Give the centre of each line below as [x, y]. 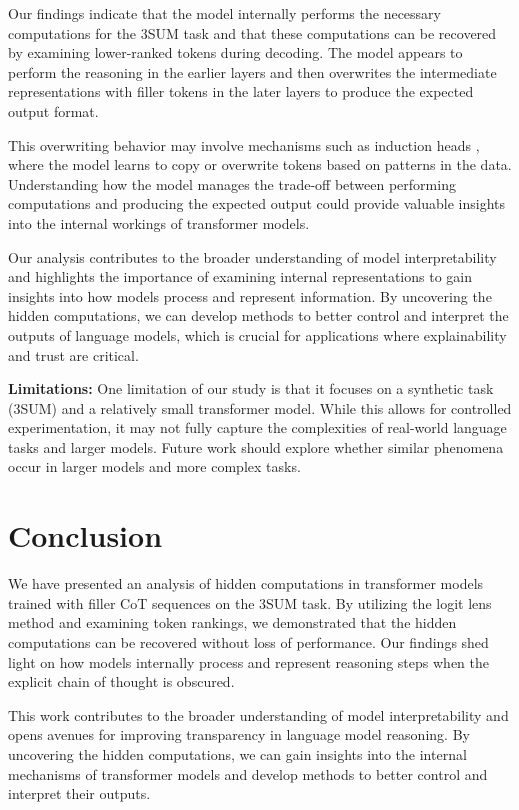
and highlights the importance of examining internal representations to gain [240, 276]
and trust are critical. [73, 354]
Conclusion [85, 535]
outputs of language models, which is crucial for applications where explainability [257, 334]
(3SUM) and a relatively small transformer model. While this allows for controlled [260, 407]
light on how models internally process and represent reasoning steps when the [248, 661]
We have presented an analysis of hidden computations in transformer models [246, 583]
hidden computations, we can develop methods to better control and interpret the [258, 315]
